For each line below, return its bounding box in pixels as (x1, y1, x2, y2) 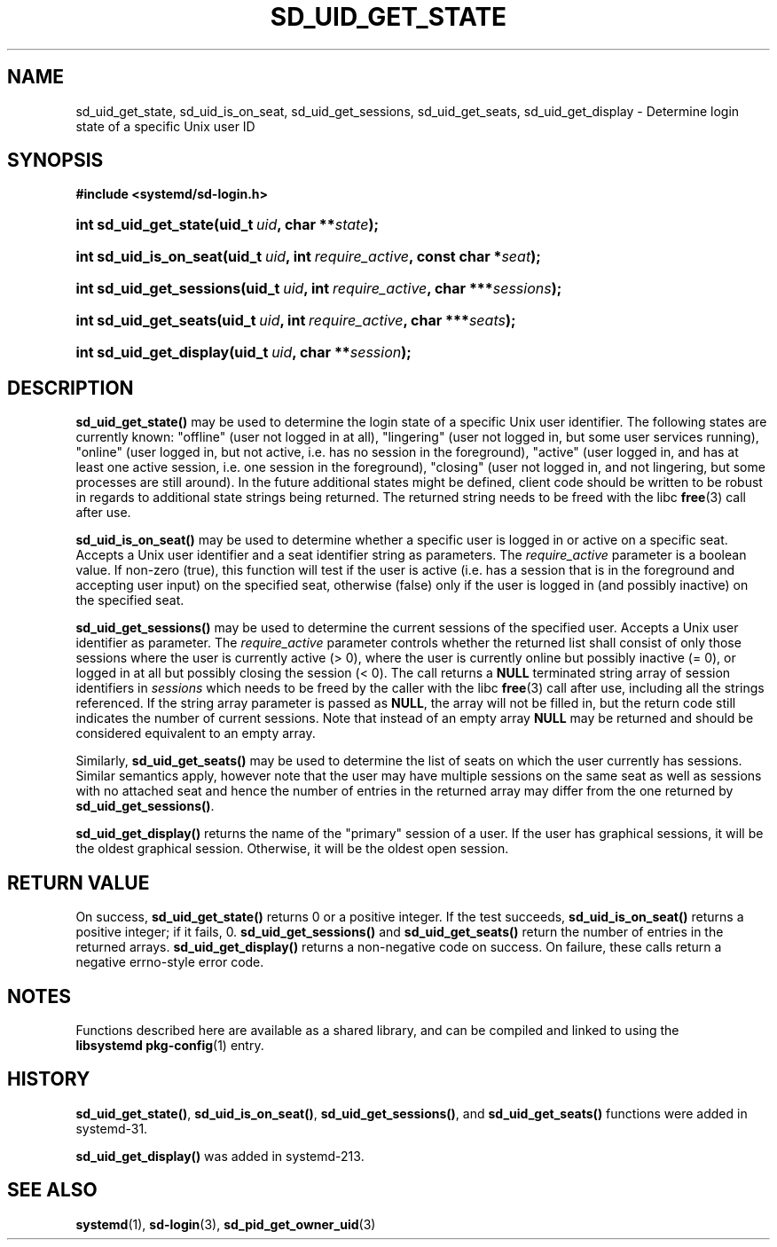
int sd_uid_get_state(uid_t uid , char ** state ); (75, 216, 379, 234)
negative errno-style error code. (75, 954, 264, 970)
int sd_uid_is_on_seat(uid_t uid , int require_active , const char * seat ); (75, 247, 541, 266)
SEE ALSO (7, 1179, 98, 1202)
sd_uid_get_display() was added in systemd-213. (75, 1148, 365, 1164)
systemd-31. (75, 1120, 148, 1136)
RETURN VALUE (7, 871, 150, 894)
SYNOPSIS (7, 149, 104, 172)
